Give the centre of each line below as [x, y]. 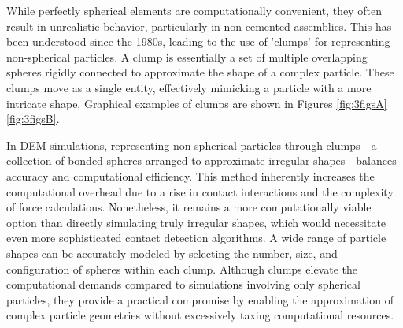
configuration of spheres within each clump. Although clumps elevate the [182, 268]
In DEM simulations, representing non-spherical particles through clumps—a [192, 145]
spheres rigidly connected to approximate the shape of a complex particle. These [200, 72]
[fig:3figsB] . [33, 119]
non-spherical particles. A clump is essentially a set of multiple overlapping [187, 56]
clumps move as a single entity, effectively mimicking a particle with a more [189, 87]
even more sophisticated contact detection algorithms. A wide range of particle [196, 238]
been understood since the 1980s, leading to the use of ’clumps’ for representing [198, 41]
